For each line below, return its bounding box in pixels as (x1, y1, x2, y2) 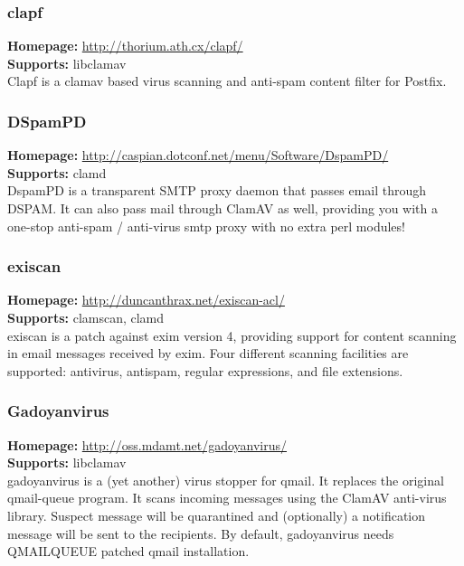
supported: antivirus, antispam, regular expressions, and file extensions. (7, 361, 403, 380)
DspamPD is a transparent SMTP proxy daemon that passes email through (7, 181, 427, 200)
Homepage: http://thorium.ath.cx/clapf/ (7, 36, 243, 55)
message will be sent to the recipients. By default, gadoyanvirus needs (7, 524, 394, 542)
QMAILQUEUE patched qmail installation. (7, 542, 250, 561)
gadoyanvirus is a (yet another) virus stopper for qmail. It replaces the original (7, 470, 444, 489)
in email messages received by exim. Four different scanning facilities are (7, 344, 409, 363)
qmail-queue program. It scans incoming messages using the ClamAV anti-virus (7, 488, 447, 507)
